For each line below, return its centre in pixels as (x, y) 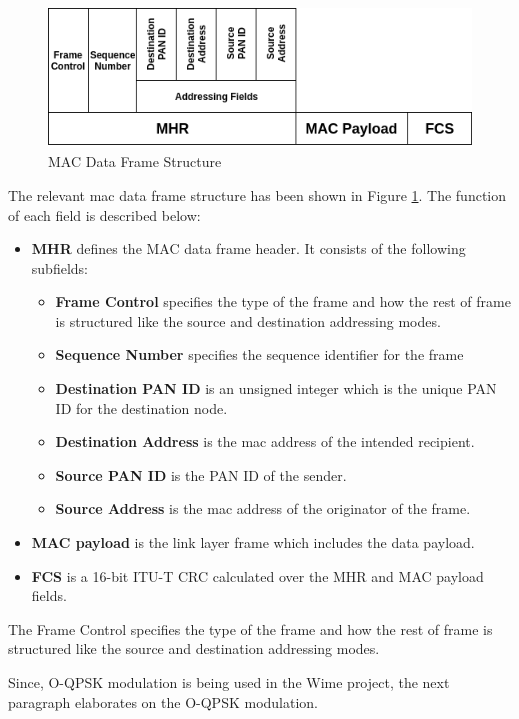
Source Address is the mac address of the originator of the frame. (263, 508)
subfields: (59, 267)
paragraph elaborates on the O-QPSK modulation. (163, 701)
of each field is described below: (104, 214)
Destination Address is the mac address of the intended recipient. (265, 441)
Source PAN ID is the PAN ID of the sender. (201, 474)
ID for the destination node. (141, 407)
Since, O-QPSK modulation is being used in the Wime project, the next (229, 682)
